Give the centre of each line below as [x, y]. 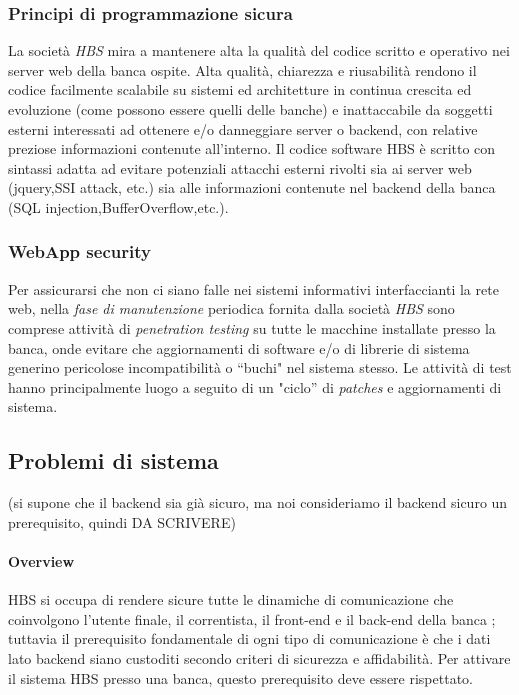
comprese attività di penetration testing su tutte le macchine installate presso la [252, 327]
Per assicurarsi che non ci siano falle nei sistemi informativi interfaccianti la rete [253, 288]
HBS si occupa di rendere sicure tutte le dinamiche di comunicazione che [231, 599]
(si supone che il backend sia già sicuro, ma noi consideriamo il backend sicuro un [258, 502]
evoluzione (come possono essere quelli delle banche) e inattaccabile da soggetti [250, 109]
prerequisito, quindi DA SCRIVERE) [122, 521]
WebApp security [79, 251]
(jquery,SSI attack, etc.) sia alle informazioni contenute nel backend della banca [252, 187]
